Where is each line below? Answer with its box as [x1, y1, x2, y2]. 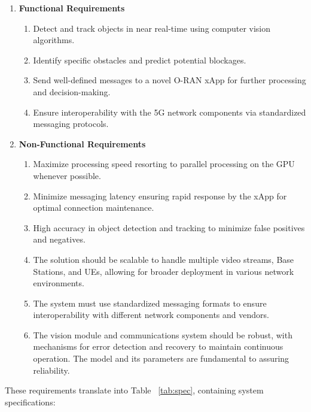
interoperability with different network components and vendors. [33, 308, 269, 321]
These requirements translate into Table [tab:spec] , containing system [5, 384, 264, 396]
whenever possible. [33, 169, 101, 181]
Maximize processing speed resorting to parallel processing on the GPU [33, 157, 295, 170]
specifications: [5, 395, 56, 408]
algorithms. [33, 34, 75, 46]
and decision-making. [33, 85, 111, 98]
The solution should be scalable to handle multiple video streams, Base [33, 253, 294, 265]
